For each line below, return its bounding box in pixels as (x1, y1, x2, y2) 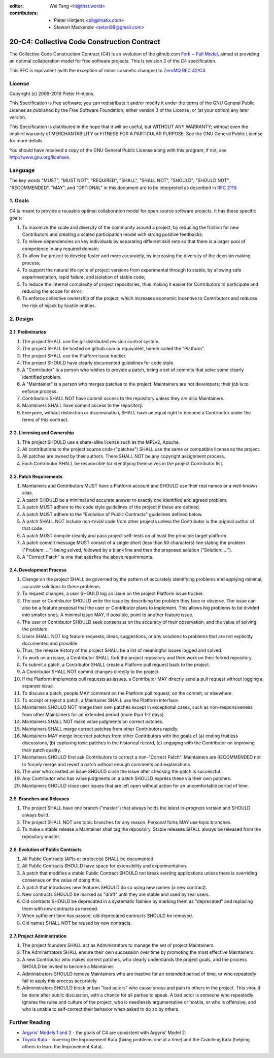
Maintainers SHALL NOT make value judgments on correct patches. (22, 718, 164, 724)
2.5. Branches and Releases (9, 796, 70, 802)
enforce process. (22, 388, 58, 394)
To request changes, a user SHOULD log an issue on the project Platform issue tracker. (22, 590, 204, 597)
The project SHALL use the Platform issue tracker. (22, 352, 127, 358)
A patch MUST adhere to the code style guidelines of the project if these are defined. (22, 504, 200, 510)
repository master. (22, 833, 60, 839)
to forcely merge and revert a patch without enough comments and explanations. (22, 761, 191, 767)
